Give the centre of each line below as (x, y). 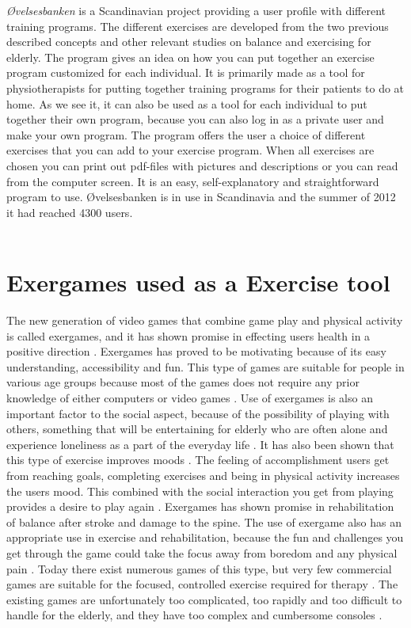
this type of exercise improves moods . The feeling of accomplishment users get (198, 460)
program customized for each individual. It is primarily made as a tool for (186, 72)
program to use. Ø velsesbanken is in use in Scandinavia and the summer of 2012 (201, 197)
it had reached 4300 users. (70, 212)
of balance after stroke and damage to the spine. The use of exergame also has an (204, 521)
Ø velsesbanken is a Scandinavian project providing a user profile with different (196, 10)
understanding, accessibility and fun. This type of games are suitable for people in (205, 366)
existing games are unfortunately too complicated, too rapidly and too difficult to (204, 599)
